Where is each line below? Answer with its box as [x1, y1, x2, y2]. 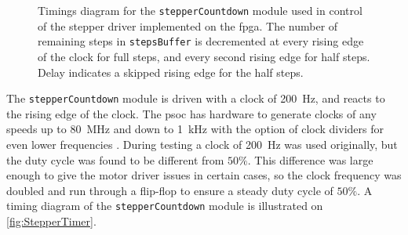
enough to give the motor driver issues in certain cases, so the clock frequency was [6, 167, 402, 183]
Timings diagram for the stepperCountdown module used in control [38, 2, 362, 18]
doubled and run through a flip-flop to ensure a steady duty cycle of [6, 182, 333, 198]
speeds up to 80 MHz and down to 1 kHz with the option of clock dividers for [6, 121, 384, 137]
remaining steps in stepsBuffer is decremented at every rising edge [38, 33, 364, 49]
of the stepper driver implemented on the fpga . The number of [38, 17, 338, 34]
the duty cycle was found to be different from [6, 151, 224, 168]
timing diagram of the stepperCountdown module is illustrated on [6, 197, 323, 214]
